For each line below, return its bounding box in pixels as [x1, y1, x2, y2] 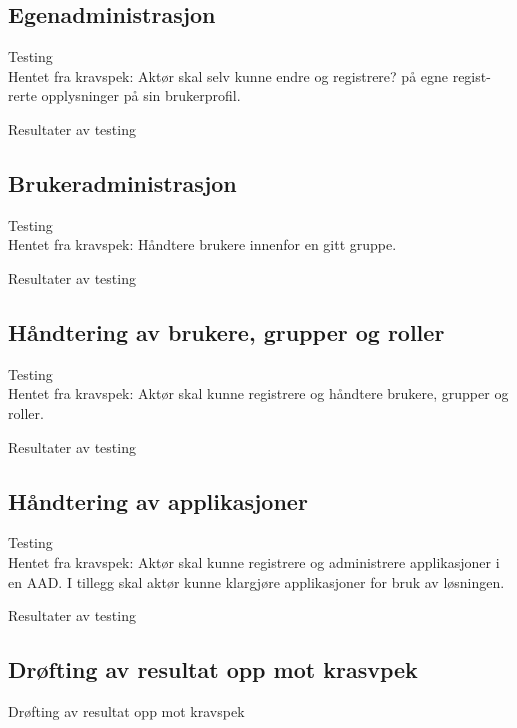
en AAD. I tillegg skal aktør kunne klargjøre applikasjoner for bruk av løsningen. [8, 571, 505, 592]
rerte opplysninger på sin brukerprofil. [8, 85, 241, 106]
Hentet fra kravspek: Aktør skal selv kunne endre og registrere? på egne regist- [8, 65, 491, 86]
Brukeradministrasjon [8, 167, 237, 198]
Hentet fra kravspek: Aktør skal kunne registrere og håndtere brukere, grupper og [8, 383, 509, 404]
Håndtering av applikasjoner [8, 485, 308, 516]
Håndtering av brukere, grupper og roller [8, 316, 445, 347]
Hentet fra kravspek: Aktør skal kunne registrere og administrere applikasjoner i [8, 551, 500, 572]
